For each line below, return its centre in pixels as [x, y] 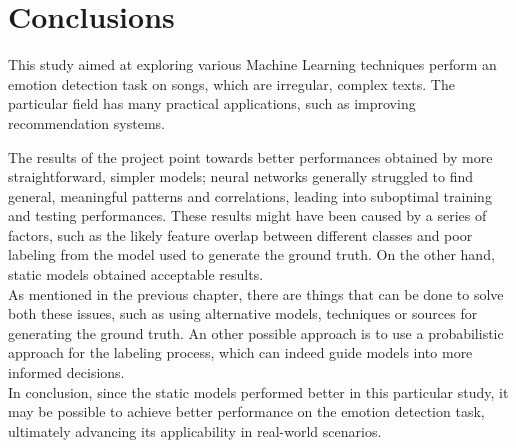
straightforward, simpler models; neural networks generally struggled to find [241, 176]
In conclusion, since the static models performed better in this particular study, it [258, 391]
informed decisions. [66, 372]
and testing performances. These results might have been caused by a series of [247, 215]
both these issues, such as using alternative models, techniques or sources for [243, 313]
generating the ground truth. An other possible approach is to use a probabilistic [256, 332]
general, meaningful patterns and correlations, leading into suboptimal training [250, 195]
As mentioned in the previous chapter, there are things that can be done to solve [256, 293]
